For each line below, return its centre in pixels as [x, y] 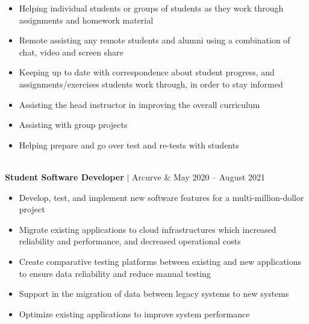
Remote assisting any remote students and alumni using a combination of [154, 40]
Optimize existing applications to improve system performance [134, 313]
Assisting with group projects [73, 125]
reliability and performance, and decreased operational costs [130, 241]
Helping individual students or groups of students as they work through [151, 8]
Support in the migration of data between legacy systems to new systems [154, 294]
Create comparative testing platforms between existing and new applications [160, 261]
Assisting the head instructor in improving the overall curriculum [139, 104]
